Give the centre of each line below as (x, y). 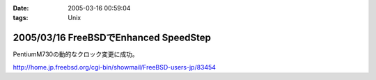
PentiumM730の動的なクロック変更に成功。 (76, 54)
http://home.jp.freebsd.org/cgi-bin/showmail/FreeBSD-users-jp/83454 (114, 67)
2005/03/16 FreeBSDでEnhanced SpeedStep (112, 38)
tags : (21, 18)
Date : (21, 8)
